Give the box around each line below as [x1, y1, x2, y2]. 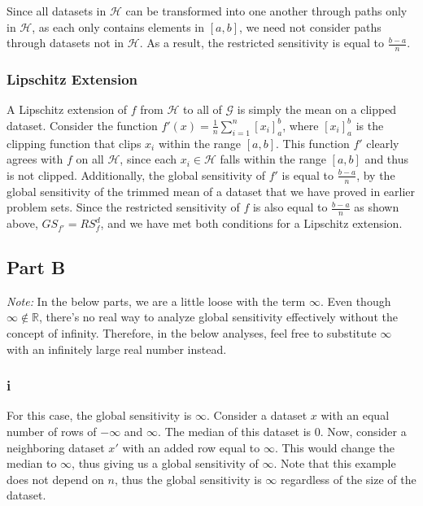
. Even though [320, 292, 391, 309]
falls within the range [220, 150, 326, 168]
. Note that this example [273, 455, 396, 472]
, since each [120, 150, 177, 168]
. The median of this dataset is [158, 423, 312, 440]
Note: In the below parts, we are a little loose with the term [7, 292, 306, 309]
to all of [183, 101, 222, 118]
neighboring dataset [7, 438, 105, 456]
